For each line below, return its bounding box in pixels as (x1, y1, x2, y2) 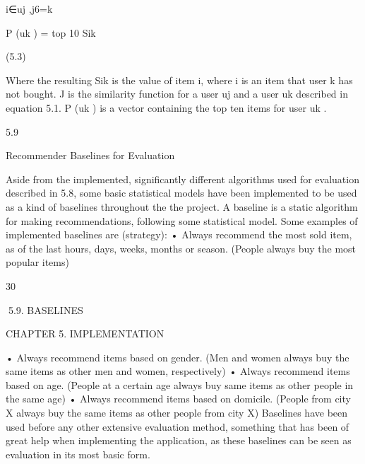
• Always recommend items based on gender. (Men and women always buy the (6, 349, 349, 364)
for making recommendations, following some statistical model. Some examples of (6, 213, 358, 228)
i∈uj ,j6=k (6, 1, 53, 16)
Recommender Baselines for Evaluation (6, 148, 175, 163)
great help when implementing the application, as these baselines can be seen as (6, 433, 352, 448)
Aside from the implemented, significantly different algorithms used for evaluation (6, 171, 359, 186)
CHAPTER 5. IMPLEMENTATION (6, 326, 164, 341)
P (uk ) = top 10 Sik (6, 25, 96, 40)
